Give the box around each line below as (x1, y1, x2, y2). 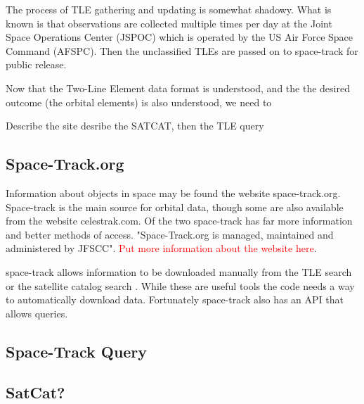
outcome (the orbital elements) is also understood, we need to (6, 94, 272, 109)
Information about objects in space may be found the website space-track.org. (6, 185, 341, 200)
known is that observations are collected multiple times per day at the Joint (6, 15, 332, 30)
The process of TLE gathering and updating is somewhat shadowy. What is (6, 2, 332, 16)
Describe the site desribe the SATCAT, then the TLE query (6, 118, 264, 133)
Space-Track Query (6, 340, 148, 362)
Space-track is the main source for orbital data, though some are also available (6, 199, 344, 214)
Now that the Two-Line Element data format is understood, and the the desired (6, 80, 350, 95)
